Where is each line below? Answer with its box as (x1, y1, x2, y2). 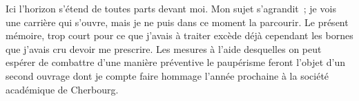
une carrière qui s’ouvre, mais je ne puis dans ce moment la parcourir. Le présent (6, 14, 349, 29)
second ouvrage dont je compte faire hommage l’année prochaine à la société (6, 68, 329, 82)
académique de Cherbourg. (6, 82, 119, 96)
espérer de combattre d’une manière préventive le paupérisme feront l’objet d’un (6, 55, 345, 69)
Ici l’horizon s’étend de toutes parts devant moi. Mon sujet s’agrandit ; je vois (6, 1, 336, 15)
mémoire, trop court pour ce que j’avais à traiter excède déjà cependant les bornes (6, 28, 353, 43)
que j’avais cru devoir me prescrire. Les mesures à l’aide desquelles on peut (6, 41, 322, 56)
